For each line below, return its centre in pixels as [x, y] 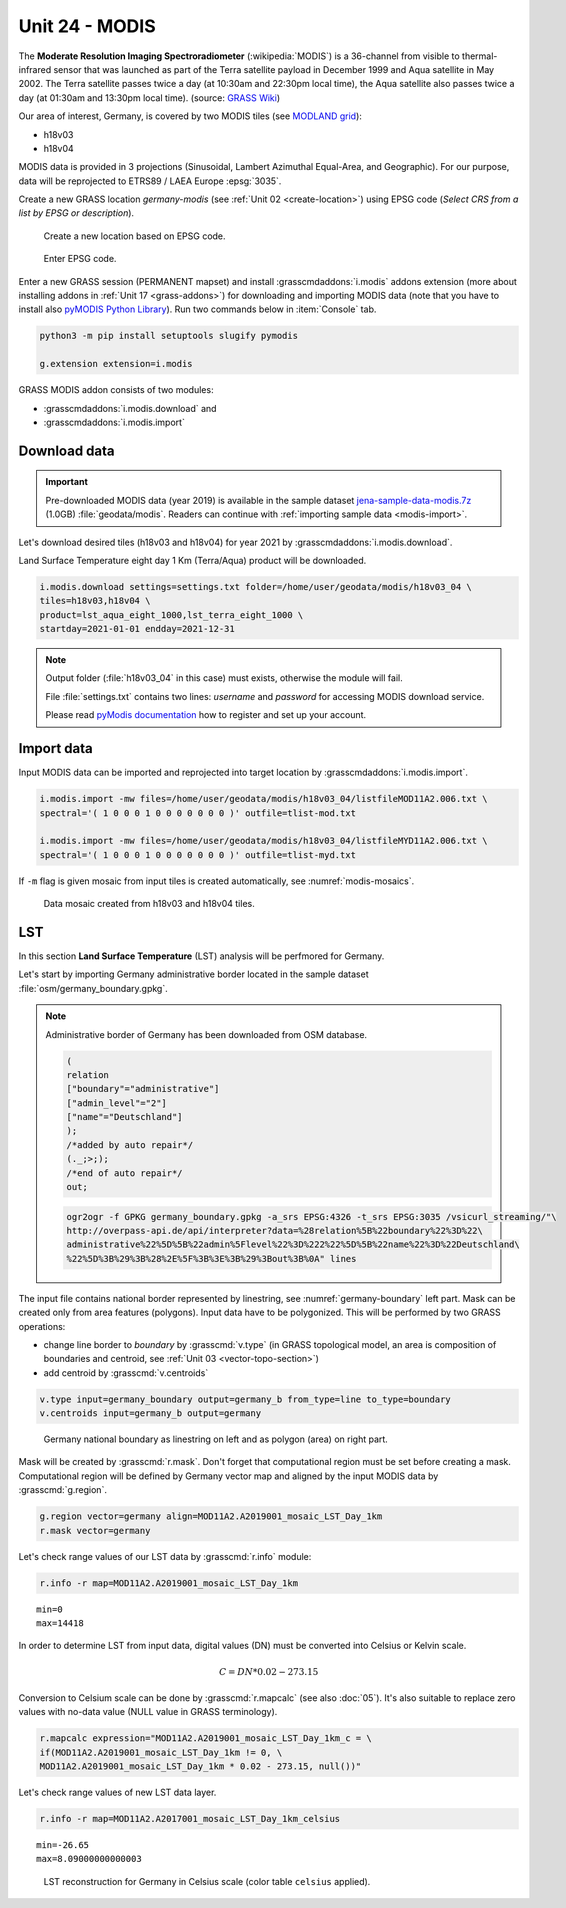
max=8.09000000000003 [89, 1859]
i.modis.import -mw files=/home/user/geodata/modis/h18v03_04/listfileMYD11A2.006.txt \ [264, 841]
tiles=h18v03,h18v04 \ [95, 601]
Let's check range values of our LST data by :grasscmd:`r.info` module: [165, 1556]
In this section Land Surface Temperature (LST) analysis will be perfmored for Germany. [201, 956]
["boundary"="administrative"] [143, 1089]
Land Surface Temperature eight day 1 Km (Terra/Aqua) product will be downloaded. [192, 560]
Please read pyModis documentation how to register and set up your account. [206, 715]
